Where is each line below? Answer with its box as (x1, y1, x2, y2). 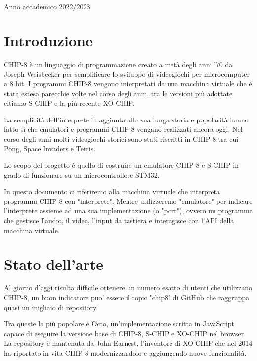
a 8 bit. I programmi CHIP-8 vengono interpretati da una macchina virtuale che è (4, 78, 252, 88)
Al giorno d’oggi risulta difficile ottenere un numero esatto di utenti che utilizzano (4, 282, 252, 293)
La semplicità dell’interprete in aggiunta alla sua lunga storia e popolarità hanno (4, 114, 249, 124)
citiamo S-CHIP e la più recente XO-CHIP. (4, 98, 135, 108)
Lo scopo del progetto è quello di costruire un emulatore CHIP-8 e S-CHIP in (4, 160, 239, 170)
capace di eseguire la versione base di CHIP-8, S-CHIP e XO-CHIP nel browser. (4, 328, 246, 338)
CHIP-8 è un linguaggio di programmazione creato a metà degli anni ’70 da (4, 59, 233, 69)
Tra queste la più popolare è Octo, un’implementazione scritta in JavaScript (4, 319, 235, 329)
